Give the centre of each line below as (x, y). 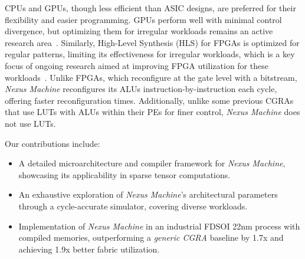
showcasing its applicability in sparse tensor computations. (124, 174)
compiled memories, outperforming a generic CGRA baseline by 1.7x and (151, 237)
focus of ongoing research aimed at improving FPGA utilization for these (137, 65)
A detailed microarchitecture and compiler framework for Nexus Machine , (152, 163)
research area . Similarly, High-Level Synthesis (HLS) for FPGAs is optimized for (152, 42)
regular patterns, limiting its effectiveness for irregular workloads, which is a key (150, 54)
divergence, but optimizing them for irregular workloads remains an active (139, 31)
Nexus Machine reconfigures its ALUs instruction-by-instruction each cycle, (141, 89)
